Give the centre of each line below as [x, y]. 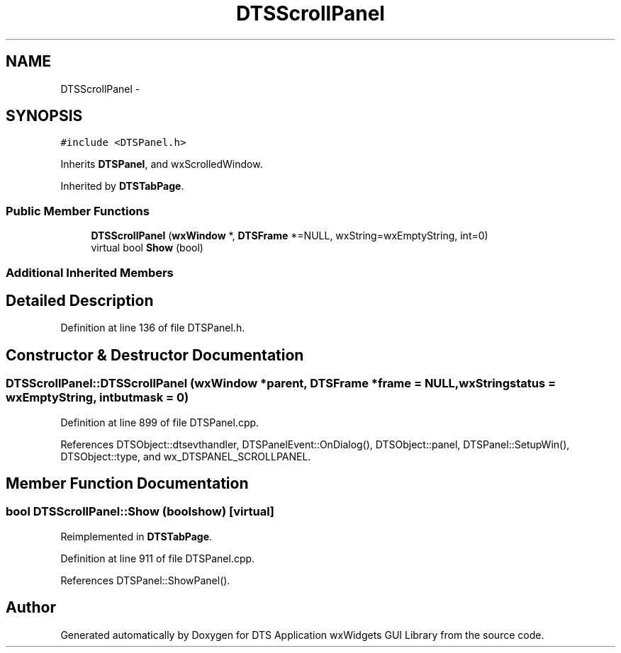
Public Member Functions [78, 211]
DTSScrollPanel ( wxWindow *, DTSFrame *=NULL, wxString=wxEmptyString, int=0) [290, 236]
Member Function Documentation [127, 484]
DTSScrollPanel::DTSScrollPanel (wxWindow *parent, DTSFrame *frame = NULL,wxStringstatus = [281, 384]
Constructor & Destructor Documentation [155, 355]
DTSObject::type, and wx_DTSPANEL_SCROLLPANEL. [186, 456]
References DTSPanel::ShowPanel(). [145, 580]
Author [31, 608]
